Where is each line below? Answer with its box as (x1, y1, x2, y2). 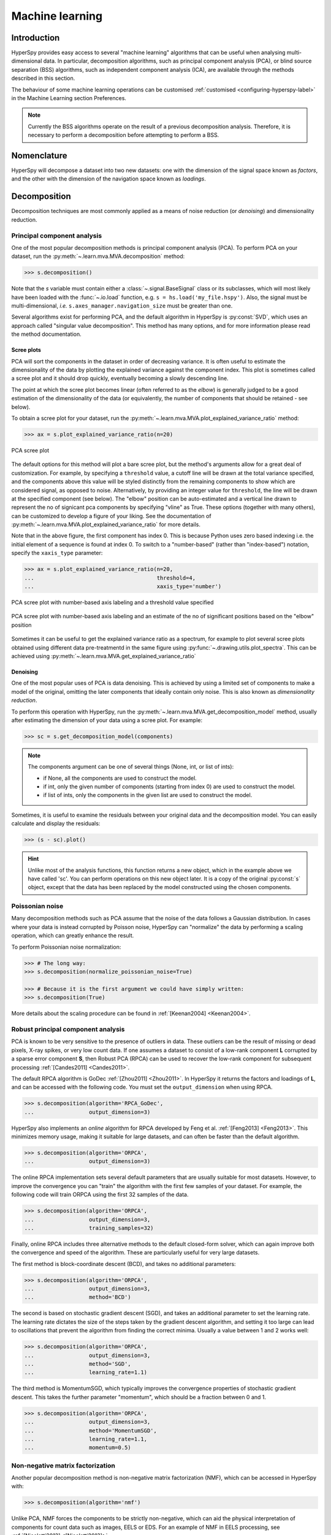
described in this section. (11, 74, 75, 82)
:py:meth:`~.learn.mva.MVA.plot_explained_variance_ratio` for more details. (11, 521, 200, 528)
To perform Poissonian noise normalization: (11, 943, 121, 950)
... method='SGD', (24, 1361, 131, 1367)
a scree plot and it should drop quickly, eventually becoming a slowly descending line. (11, 375, 229, 382)
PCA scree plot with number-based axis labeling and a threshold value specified (11, 599, 214, 606)
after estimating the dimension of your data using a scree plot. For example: (11, 716, 202, 724)
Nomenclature (11, 150, 67, 161)
